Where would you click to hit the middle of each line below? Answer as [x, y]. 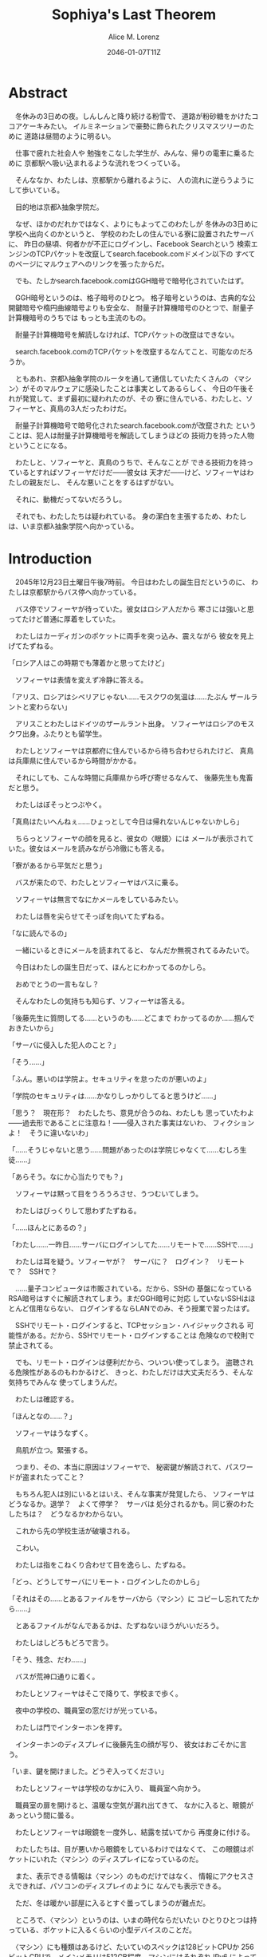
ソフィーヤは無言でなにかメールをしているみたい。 [99, 899]
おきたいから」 [33, 1028]
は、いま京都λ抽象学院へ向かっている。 [73, 526]
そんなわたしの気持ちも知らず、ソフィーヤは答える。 [102, 1001]
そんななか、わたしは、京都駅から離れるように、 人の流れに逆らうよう [131, 180]
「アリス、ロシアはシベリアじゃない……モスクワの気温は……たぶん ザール [130, 697]
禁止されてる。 [33, 1345]
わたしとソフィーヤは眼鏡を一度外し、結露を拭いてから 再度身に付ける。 [135, 1832]
